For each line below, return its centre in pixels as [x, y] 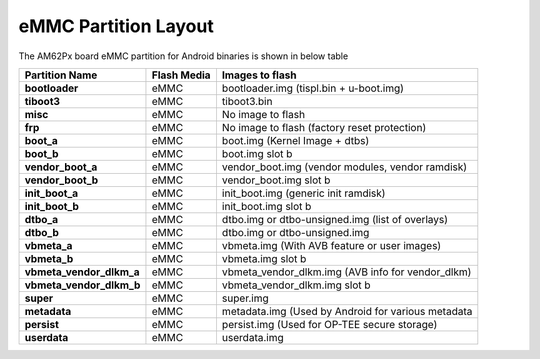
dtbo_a [41, 219]
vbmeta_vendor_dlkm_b [82, 285]
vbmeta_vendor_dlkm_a [82, 272]
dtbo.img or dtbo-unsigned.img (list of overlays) [335, 219]
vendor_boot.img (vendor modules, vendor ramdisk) [344, 167]
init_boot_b [52, 206]
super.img [245, 298]
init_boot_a [51, 193]
